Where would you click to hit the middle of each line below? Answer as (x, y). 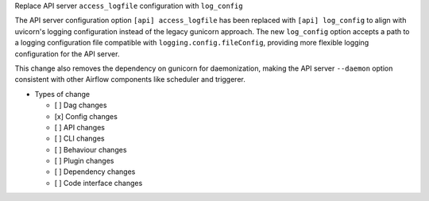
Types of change (62, 94)
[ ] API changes (79, 127)
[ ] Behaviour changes (91, 149)
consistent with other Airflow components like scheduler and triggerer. (130, 79)
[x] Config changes (86, 116)
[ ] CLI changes (79, 138)
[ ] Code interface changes (99, 183)
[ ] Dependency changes (95, 172)
